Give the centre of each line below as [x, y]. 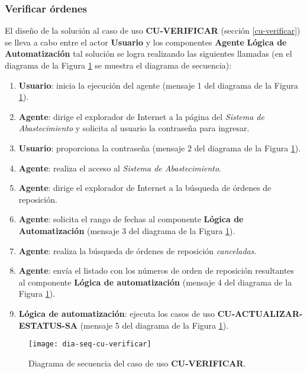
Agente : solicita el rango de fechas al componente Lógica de [131, 219]
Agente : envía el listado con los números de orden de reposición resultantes [156, 270]
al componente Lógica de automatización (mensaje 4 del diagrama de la [155, 282]
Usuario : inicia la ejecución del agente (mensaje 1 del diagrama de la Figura [159, 85]
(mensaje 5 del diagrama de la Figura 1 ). [154, 325]
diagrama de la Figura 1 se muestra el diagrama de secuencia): [118, 65]
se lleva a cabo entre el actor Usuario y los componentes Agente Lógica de [146, 42]
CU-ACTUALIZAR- [260, 313]
